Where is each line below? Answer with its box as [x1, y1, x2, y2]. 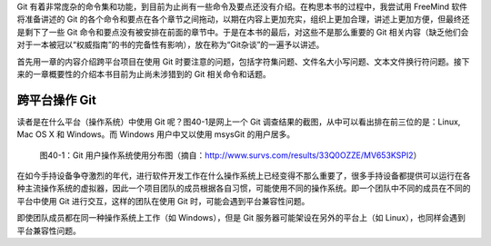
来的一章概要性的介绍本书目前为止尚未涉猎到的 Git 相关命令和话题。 [16, 68, 272, 79]
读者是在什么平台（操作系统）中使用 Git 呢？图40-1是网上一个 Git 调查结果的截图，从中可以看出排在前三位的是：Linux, [16, 116, 461, 127]
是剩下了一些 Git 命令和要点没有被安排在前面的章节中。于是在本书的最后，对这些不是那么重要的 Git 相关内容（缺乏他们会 [16, 26, 469, 37]
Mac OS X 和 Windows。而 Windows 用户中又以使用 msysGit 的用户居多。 [16, 129, 296, 140]
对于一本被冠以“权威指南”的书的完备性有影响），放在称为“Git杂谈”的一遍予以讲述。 [16, 39, 325, 50]
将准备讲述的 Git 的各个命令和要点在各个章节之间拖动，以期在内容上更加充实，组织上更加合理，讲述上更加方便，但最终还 [16, 14, 470, 25]
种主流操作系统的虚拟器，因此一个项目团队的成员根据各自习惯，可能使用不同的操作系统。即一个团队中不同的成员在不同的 [16, 182, 471, 194]
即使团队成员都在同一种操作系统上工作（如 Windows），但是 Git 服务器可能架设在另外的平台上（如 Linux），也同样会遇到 [16, 212, 466, 223]
